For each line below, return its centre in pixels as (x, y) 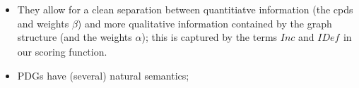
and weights (43, 23)
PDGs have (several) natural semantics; (103, 75)
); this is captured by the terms (210, 37)
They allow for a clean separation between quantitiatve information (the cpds (185, 9)
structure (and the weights (75, 37)
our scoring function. (62, 51)
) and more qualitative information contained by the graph (205, 23)
